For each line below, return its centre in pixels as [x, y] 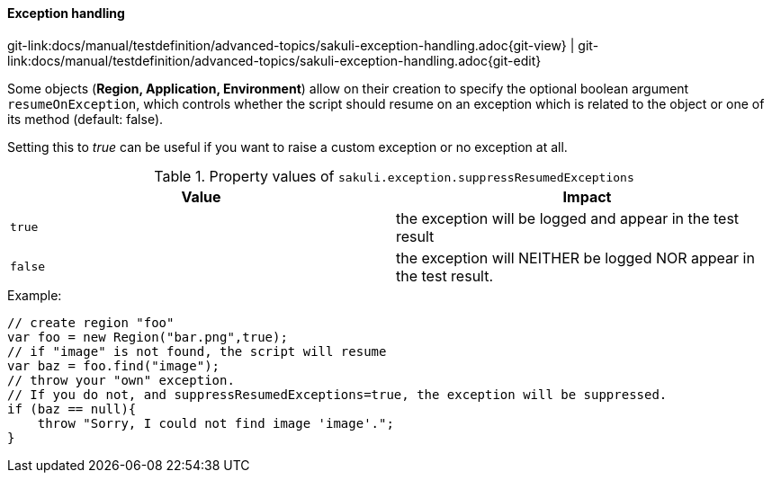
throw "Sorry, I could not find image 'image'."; [215, 423]
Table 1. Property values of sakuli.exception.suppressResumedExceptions [394, 176]
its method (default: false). [85, 119]
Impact [587, 196]
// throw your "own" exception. [121, 380]
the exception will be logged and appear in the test [568, 218]
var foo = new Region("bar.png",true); [148, 337]
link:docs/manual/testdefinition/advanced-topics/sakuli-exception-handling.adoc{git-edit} [274, 60]
